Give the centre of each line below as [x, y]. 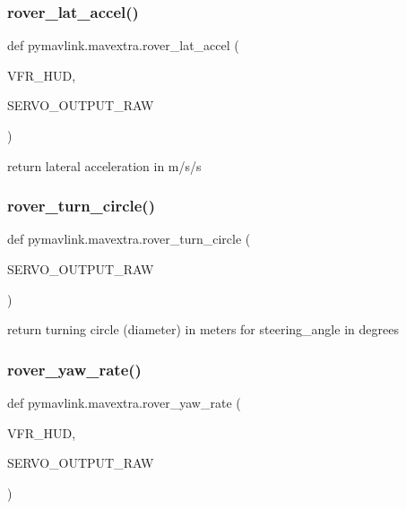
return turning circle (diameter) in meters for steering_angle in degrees [203, 329]
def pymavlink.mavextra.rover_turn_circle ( [129, 239]
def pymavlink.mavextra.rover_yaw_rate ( [124, 402]
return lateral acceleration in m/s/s [104, 165]
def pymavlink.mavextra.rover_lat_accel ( [123, 45]
